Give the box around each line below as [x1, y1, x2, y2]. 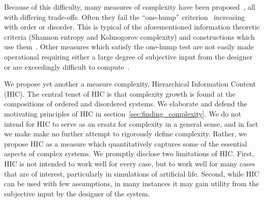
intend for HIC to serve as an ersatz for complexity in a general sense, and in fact [4, 118, 258, 129]
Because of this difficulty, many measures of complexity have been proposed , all [4, 2, 255, 12]
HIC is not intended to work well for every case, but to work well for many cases [4, 158, 255, 168]
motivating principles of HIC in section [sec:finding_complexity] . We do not [4, 108, 242, 119]
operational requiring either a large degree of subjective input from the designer [4, 51, 253, 62]
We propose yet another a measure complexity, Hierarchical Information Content [4, 78, 256, 89]
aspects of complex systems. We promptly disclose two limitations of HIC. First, [4, 148, 254, 159]
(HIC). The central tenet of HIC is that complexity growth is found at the [4, 88, 236, 99]
